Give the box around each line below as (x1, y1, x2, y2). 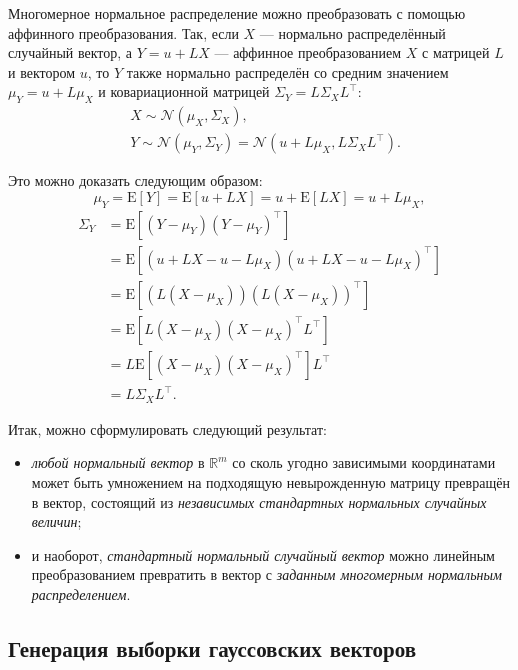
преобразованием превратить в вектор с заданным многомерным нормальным (31, 564, 502, 585)
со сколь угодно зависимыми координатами (232, 452, 496, 473)
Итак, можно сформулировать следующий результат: (8, 418, 327, 439)
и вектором (8, 61, 76, 82)
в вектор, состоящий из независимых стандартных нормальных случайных (31, 491, 487, 512)
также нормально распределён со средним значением (126, 61, 449, 82)
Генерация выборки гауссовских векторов (8, 632, 417, 663)
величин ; (31, 511, 82, 532)
